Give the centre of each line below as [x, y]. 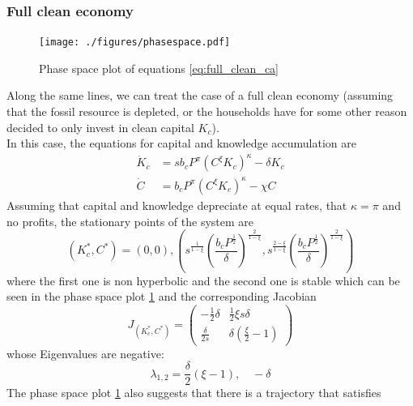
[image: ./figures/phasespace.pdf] [135, 43]
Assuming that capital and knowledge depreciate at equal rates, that [177, 205]
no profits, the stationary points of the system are [130, 221]
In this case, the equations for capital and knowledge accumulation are [181, 143]
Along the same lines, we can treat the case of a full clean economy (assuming [200, 95]
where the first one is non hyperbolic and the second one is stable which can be [203, 280]
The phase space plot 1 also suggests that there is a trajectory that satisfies [194, 393]
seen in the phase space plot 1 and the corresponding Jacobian [162, 296]
